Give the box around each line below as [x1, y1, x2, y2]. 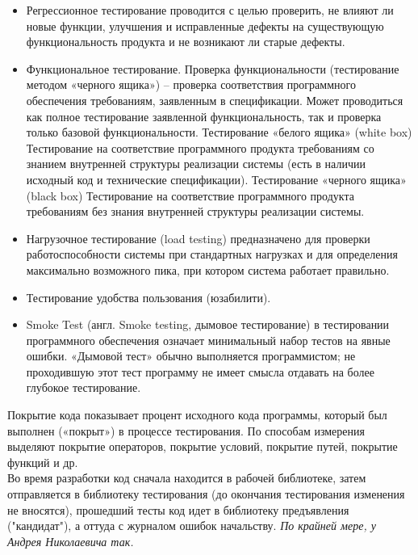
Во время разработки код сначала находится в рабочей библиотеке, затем [7, 469, 366, 486]
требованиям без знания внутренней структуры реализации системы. [26, 203, 365, 220]
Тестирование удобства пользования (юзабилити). [26, 288, 271, 305]
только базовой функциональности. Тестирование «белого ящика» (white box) [26, 124, 412, 141]
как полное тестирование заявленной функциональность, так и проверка [26, 107, 382, 124]
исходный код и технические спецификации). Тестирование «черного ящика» [26, 170, 407, 187]
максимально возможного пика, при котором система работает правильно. [26, 261, 390, 278]
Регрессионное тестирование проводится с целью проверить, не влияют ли [26, 2, 394, 18]
